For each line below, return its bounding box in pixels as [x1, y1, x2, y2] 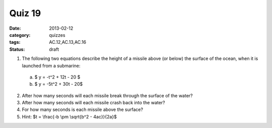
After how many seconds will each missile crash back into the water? [22, 100, 166, 106]
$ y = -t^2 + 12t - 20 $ [34, 74, 81, 80]
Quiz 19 [9, 8, 41, 19]
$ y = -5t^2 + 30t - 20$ [34, 81, 83, 87]
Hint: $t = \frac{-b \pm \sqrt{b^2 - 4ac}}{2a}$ [22, 113, 117, 119]
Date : [9, 25, 21, 31]
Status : [9, 46, 25, 52]
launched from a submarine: [22, 62, 81, 69]
